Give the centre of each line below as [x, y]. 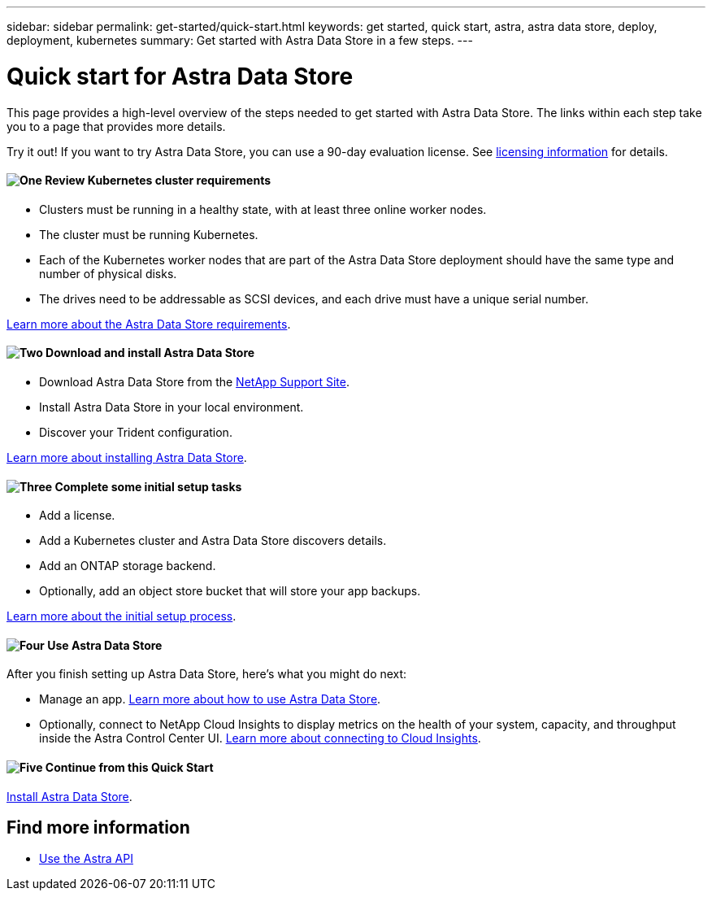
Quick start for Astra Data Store [180, 76]
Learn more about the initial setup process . [122, 616]
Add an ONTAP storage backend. [128, 566]
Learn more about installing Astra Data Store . [127, 457]
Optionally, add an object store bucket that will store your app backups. [230, 591]
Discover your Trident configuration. [136, 432]
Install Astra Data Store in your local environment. [171, 407]
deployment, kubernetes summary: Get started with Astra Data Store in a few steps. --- [240, 40]
